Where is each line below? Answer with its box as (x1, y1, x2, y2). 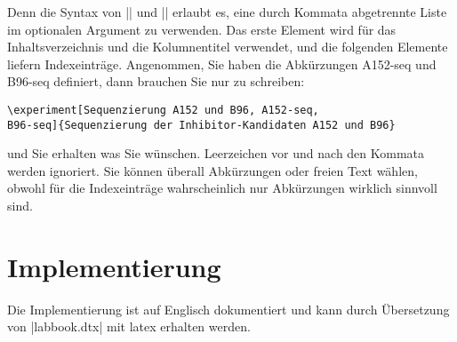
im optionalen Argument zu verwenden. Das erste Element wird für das (7, 20, 397, 38)
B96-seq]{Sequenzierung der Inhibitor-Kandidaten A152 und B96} (7, 118, 396, 131)
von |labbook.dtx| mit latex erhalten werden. (7, 317, 251, 336)
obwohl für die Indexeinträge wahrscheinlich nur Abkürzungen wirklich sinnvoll (7, 179, 437, 197)
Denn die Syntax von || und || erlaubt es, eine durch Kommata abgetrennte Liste (7, 3, 447, 20)
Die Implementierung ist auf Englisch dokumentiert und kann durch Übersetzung (7, 299, 450, 318)
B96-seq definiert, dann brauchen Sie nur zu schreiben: (7, 72, 305, 91)
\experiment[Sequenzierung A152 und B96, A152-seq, (7, 103, 319, 116)
